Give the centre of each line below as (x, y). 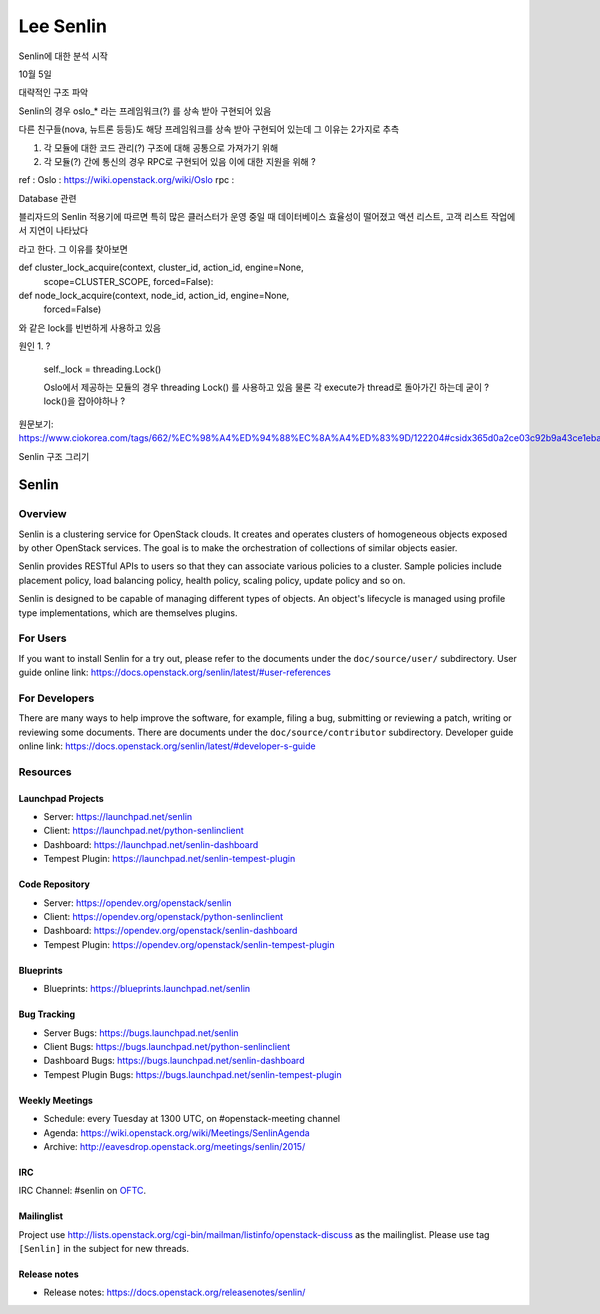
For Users (42, 638)
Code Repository (54, 884)
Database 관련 (47, 198)
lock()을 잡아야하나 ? (84, 401)
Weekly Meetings (56, 1100)
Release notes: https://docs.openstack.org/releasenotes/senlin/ (174, 1292)
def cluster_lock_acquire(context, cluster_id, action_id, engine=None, (161, 267)
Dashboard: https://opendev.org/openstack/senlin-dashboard (170, 931)
